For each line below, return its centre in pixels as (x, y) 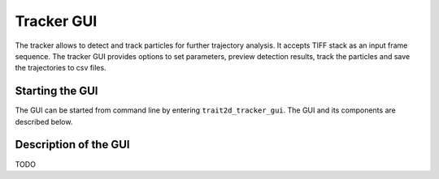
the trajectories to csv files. (61, 68)
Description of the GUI (72, 145)
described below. (44, 121)
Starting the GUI (57, 91)
